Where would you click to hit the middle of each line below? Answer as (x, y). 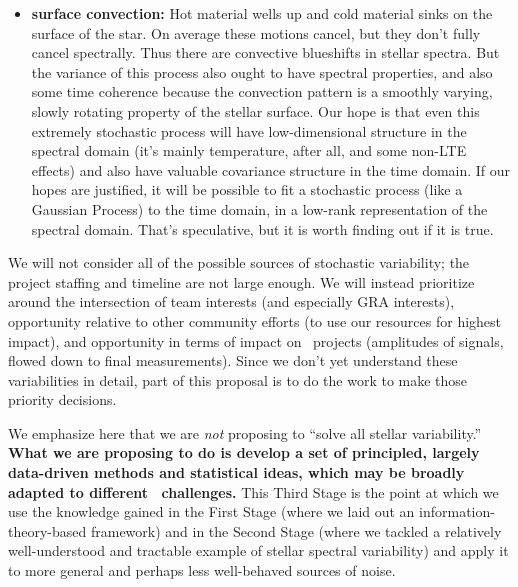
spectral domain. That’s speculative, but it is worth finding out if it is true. (262, 228)
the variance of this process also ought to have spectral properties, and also (262, 71)
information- (457, 511)
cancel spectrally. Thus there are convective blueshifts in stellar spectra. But (265, 52)
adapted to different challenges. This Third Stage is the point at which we (253, 491)
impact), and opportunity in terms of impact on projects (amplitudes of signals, (256, 340)
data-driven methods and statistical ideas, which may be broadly (236, 472)
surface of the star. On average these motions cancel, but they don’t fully (256, 32)
